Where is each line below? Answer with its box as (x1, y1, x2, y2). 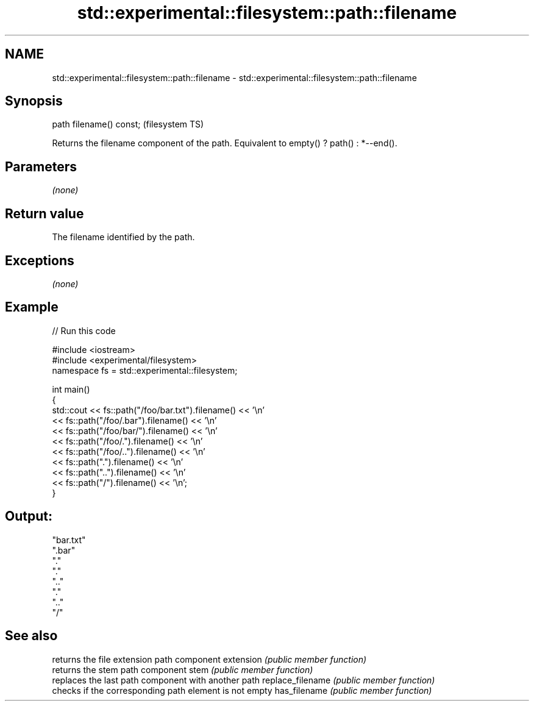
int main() (52, 383, 90, 394)
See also (5, 628, 58, 644)
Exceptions (5, 252, 74, 268)
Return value (5, 205, 84, 221)
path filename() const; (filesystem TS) (52, 119, 204, 130)
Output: (5, 508, 52, 524)
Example (5, 299, 59, 315)
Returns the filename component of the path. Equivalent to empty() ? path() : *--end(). (52, 138, 397, 149)
